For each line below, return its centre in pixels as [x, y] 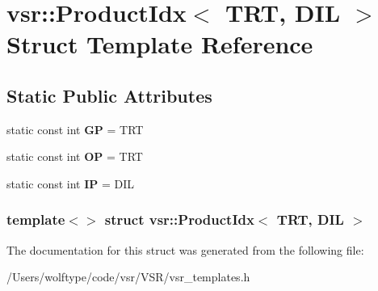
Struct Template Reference [160, 44]
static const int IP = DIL [71, 183]
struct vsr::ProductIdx [179, 219]
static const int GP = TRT [75, 129]
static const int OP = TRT [75, 156]
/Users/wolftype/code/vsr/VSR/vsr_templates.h [128, 277]
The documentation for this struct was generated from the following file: [185, 249]
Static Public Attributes [109, 95]
